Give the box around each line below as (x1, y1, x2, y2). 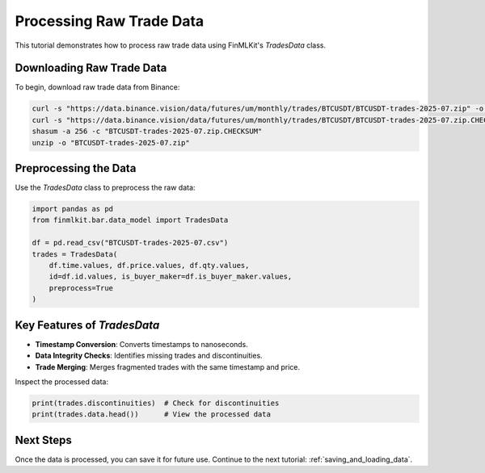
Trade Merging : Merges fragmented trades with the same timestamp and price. (35, 362, 301, 371)
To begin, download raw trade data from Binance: (15, 82, 180, 92)
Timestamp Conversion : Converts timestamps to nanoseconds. (35, 339, 248, 349)
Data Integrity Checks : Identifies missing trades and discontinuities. (35, 351, 263, 361)
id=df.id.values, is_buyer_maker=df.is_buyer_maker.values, (48, 272, 293, 282)
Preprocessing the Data (15, 161, 137, 175)
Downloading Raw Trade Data (15, 61, 167, 75)
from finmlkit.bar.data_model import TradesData (32, 216, 229, 225)
